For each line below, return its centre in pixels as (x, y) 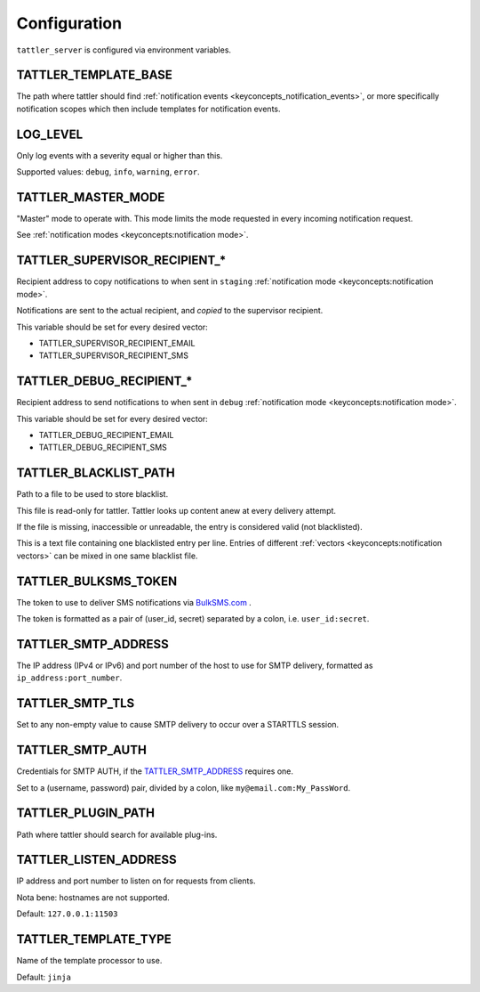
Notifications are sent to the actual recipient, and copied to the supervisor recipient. (170, 311)
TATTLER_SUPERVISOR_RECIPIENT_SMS (113, 355)
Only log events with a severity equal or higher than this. (120, 155)
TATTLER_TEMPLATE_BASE (95, 75)
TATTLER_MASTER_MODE (91, 197)
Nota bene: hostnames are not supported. (93, 897)
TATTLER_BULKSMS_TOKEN (97, 581)
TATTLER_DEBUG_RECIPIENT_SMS (103, 447)
